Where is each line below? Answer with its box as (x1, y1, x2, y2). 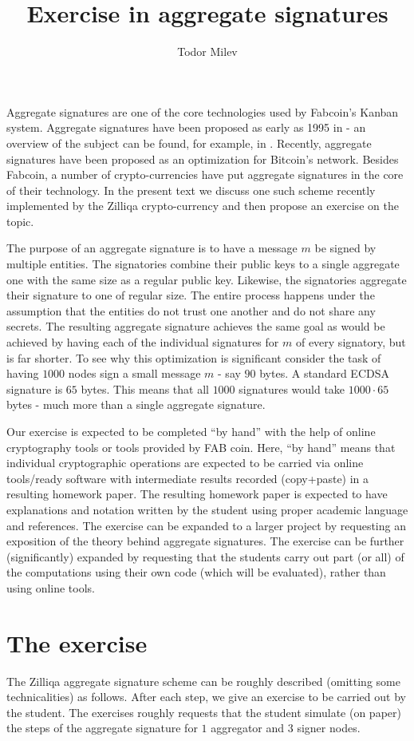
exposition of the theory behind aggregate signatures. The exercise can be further (6, 533, 404, 549)
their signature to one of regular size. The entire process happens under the (6, 287, 375, 303)
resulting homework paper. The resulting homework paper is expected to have (6, 485, 388, 502)
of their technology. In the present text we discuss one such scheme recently (6, 181, 376, 198)
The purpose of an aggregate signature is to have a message (6, 240, 298, 256)
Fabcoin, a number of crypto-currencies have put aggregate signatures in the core (6, 166, 404, 183)
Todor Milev (177, 43, 238, 60)
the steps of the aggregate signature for (6, 719, 198, 736)
